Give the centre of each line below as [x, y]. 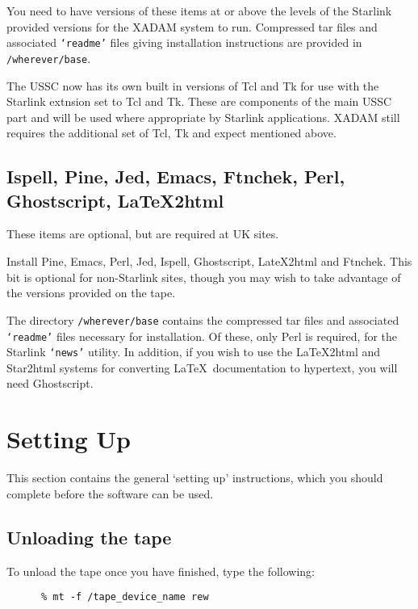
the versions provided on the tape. [91, 293]
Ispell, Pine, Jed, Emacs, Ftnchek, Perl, [176, 176]
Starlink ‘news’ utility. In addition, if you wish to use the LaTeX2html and [194, 352]
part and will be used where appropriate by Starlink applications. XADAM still [203, 117]
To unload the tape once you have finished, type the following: [161, 571]
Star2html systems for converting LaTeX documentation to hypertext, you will [202, 367]
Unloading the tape [89, 537]
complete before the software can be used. [110, 493]
